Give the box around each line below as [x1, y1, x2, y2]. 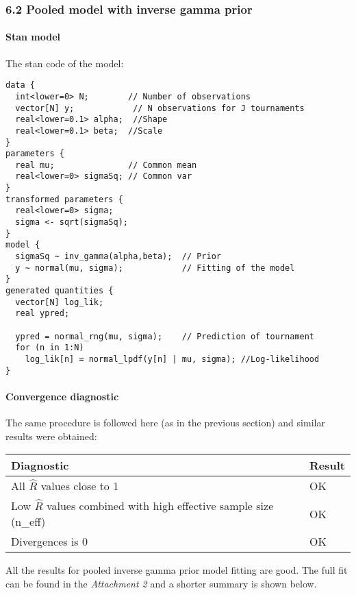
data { [5, 80, 35, 90]
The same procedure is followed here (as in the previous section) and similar [5, 415, 325, 430]
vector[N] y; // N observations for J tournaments [15, 103, 305, 113]
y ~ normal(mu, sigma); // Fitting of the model [15, 263, 295, 273]
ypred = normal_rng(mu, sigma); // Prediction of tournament [15, 331, 315, 341]
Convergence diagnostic [5, 389, 119, 403]
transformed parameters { [5, 194, 123, 204]
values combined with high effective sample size [46, 498, 274, 514]
